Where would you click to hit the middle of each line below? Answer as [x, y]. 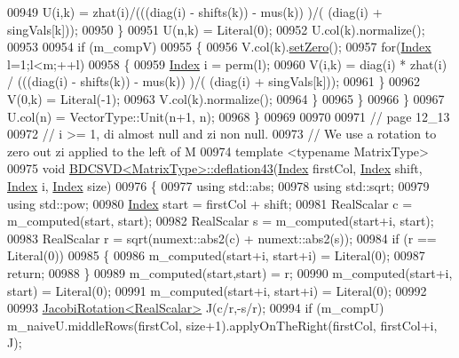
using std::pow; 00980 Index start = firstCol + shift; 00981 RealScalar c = [210, 203]
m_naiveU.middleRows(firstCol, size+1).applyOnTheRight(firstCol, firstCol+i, [222, 325]
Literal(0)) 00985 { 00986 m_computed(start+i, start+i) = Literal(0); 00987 [216, 255]
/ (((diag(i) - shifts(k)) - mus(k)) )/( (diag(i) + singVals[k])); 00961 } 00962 [214, 81]
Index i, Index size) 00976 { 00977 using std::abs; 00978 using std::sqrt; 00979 [218, 185]
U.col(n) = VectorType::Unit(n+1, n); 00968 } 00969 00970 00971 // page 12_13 [229, 116]
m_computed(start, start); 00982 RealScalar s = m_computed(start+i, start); [221, 221]
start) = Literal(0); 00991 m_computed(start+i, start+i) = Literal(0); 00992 [217, 290]
